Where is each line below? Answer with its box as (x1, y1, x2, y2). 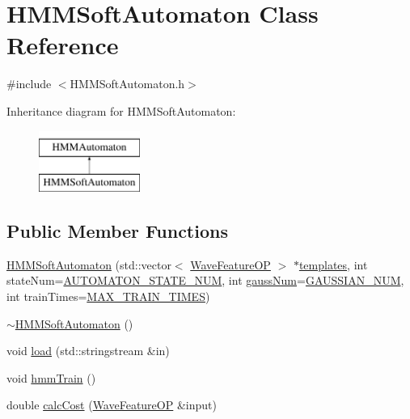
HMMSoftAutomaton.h (70, 75, 185, 92)
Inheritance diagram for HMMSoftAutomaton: (6, 102, 236, 119)
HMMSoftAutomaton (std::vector (6, 256, 171, 273)
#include (6, 75, 52, 92)
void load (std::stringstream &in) (6, 342, 170, 359)
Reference (6, 28, 119, 61)
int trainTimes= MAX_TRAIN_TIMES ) (6, 288, 210, 305)
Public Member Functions (6, 218, 228, 243)
